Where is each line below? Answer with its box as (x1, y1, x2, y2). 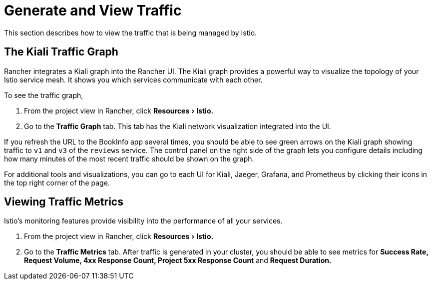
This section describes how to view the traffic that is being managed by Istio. (4, 28, 257, 37)
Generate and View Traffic (4, 2, 182, 19)
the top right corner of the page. (4, 178, 110, 187)
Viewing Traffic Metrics (4, 195, 123, 208)
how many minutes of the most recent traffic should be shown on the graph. (4, 154, 254, 163)
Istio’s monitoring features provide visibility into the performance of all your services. (4, 216, 283, 225)
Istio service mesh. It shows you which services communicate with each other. (4, 75, 263, 84)
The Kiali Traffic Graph (4, 45, 118, 58)
